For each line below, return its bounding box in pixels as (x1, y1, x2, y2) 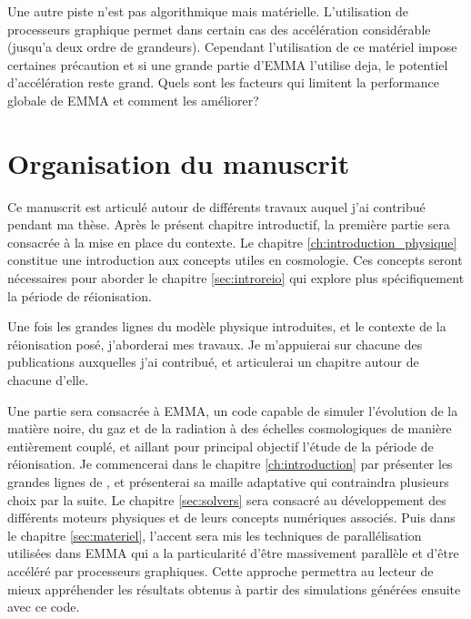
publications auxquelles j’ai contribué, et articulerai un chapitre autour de (7, 352, 419, 371)
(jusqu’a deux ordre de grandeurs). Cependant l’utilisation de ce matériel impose (7, 37, 457, 56)
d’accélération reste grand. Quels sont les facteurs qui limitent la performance (7, 73, 440, 92)
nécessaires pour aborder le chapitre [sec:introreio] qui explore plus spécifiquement (7, 269, 465, 288)
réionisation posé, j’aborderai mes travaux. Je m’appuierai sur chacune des (7, 334, 423, 353)
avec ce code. (7, 597, 80, 616)
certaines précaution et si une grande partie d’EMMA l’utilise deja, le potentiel (7, 55, 448, 74)
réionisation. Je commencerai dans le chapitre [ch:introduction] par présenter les (7, 454, 453, 473)
